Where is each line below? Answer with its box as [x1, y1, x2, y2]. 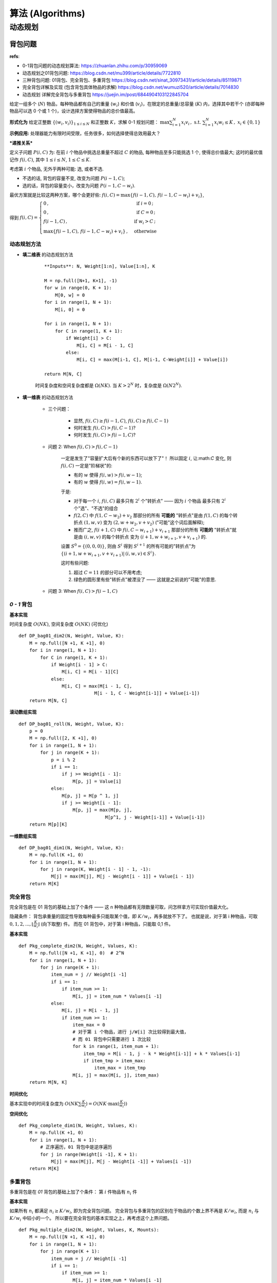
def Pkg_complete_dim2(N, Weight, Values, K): [18, 943, 138, 949]
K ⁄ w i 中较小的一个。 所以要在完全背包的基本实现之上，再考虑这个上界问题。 [9, 1215, 172, 1222]
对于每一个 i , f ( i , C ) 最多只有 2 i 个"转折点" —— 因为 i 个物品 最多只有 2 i [73, 497, 226, 504]
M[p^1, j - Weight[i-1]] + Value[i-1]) [105, 814, 205, 820]
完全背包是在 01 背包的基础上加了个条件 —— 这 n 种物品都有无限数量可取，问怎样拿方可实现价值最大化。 [9, 904, 231, 910]
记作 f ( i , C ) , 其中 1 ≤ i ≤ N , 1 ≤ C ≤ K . [9, 157, 91, 163]
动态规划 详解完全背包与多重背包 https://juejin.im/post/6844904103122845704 [22, 91, 189, 98]
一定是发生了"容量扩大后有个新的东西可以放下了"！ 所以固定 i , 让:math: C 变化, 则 [61, 455, 232, 461]
